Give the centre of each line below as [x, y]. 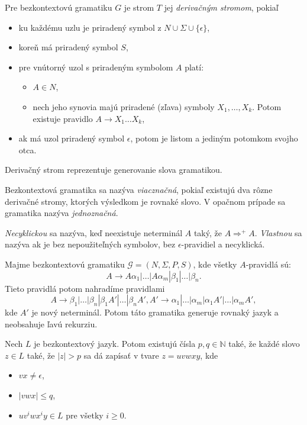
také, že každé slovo [264, 344]
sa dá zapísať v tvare [121, 355]
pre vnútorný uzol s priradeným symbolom [96, 67]
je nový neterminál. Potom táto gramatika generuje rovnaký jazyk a [155, 312]
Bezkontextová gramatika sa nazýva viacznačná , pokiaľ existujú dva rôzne [139, 189]
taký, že [208, 232]
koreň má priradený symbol [68, 47]
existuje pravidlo [63, 118]
